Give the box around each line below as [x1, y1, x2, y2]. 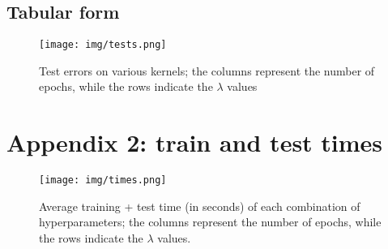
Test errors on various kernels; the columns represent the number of [39, 62, 375, 79]
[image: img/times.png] [39, 174, 167, 187]
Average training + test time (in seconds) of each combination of [39, 197, 360, 214]
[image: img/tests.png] [39, 39, 167, 51]
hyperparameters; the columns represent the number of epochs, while [39, 213, 382, 230]
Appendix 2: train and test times [6, 126, 383, 159]
